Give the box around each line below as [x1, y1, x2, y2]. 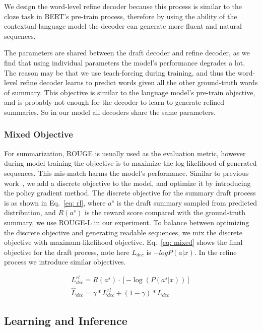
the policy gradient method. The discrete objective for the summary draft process [4, 187, 256, 198]
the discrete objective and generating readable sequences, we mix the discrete [4, 227, 242, 237]
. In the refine [194, 246, 237, 257]
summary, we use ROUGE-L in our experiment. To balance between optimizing [4, 217, 249, 227]
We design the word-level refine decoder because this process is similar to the [4, 1, 242, 11]
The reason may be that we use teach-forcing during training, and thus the [4, 67, 235, 78]
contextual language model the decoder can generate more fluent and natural [4, 21, 242, 31]
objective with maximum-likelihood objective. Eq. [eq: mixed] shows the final [4, 237, 243, 247]
